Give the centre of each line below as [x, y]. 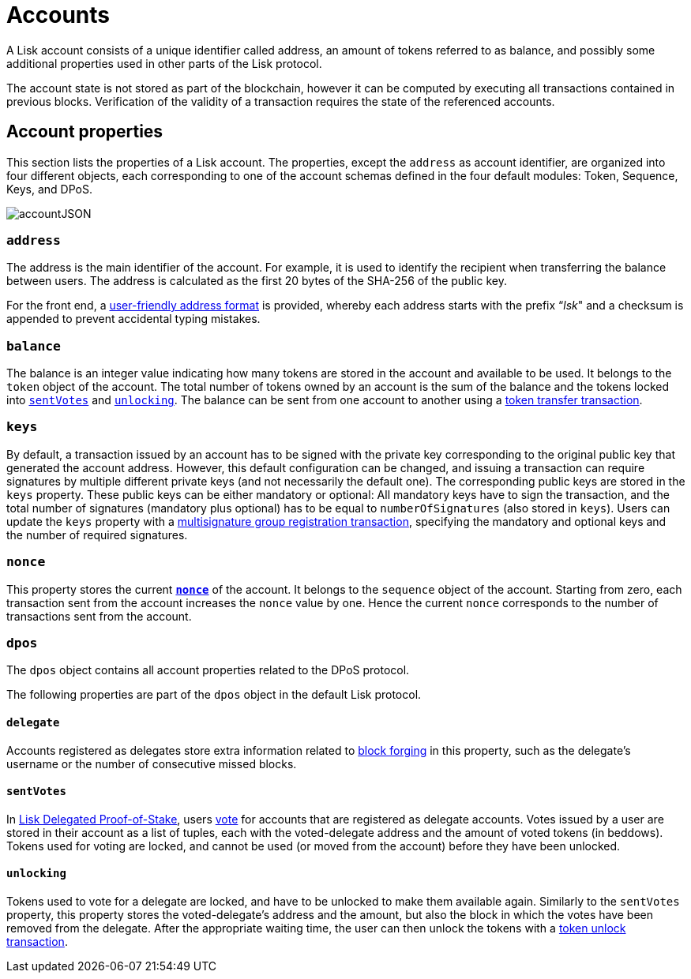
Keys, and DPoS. [49, 189]
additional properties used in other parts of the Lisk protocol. [164, 63]
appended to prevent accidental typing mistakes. [133, 319]
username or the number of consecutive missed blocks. [152, 763]
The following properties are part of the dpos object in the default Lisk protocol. [214, 695]
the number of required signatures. [97, 535]
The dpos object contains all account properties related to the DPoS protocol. [208, 670]
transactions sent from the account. [99, 616]
